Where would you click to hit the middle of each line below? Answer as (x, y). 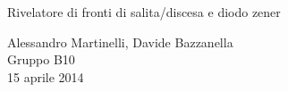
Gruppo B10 (41, 59)
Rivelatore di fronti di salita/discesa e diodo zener (144, 12)
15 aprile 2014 (46, 76)
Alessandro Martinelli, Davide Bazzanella (120, 42)
